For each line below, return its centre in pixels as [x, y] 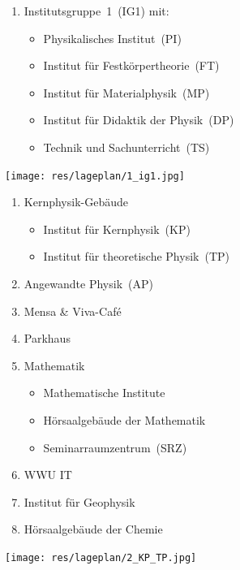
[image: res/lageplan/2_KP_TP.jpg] [101, 557]
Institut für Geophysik [79, 501]
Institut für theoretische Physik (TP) [136, 256]
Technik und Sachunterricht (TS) [126, 147]
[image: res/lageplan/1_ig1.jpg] [95, 176]
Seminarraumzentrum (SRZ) [115, 447]
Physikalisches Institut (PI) [112, 38]
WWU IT [48, 475]
